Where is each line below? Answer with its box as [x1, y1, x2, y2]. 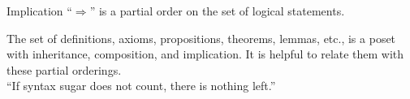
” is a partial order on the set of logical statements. [89, 2, 345, 19]
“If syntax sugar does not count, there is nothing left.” [6, 77, 276, 94]
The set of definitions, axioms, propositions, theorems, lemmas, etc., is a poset [6, 29, 396, 46]
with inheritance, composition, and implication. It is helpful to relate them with [6, 45, 404, 62]
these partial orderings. [6, 61, 122, 78]
